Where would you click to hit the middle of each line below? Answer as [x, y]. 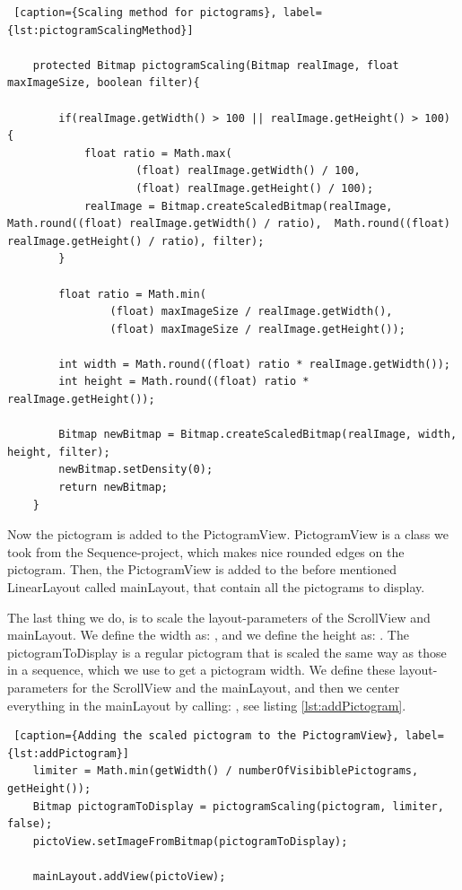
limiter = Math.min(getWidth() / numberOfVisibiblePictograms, [226, 771]
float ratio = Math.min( [132, 294]
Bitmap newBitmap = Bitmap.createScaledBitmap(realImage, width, [258, 435]
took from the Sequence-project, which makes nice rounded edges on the [206, 551]
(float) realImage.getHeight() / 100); [255, 188]
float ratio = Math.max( [158, 153]
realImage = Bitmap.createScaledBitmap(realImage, [238, 206]
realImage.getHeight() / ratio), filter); [136, 241]
